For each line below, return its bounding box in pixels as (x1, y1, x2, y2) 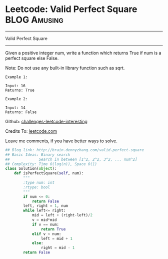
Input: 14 (5, 105, 26, 110)
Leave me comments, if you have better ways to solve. (5, 138, 117, 144)
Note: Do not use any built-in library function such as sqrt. (5, 65, 125, 71)
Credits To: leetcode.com (5, 128, 57, 134)
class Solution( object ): (5, 166, 57, 171)
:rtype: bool (23, 184, 50, 190)
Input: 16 (5, 83, 26, 88)
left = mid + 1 (40, 236, 72, 241)
